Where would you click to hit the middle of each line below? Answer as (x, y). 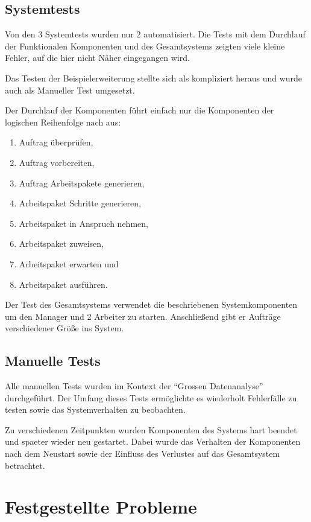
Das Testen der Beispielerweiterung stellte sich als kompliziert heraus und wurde (154, 78)
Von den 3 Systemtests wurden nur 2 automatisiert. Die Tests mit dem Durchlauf (155, 34)
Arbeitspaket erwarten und (69, 263)
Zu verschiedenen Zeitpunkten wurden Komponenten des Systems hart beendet (151, 429)
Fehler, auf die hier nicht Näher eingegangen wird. (97, 58)
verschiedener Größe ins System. (64, 328)
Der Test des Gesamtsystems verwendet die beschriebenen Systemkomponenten (151, 304)
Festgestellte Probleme (101, 507)
